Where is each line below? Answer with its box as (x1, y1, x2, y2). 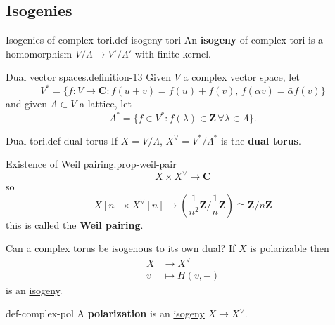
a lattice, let (80, 96, 132, 111)
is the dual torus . (220, 133, 301, 147)
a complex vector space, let (183, 69, 300, 84)
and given (6, 96, 48, 111)
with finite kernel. (134, 46, 211, 60)
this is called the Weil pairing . (6, 217, 144, 232)
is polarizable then (250, 241, 329, 256)
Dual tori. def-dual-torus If (6, 133, 118, 147)
